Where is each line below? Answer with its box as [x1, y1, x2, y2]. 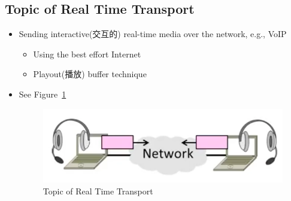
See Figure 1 [19, 87, 66, 100]
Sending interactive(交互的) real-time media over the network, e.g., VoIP [19, 28, 287, 40]
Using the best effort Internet [33, 47, 141, 60]
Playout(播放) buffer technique [33, 68, 147, 80]
